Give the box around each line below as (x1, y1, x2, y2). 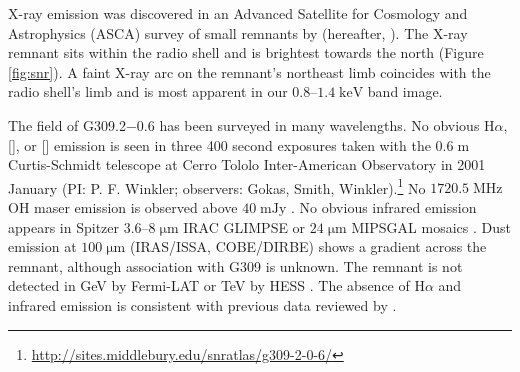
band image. (367, 81, 443, 102)
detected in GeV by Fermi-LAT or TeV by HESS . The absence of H (8, 275, 425, 296)
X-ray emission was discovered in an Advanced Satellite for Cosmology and (8, 3, 468, 23)
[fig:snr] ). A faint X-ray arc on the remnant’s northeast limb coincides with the (8, 61, 491, 82)
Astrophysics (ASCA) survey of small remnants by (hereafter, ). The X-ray (8, 22, 468, 43)
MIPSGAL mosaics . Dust (351, 216, 511, 237)
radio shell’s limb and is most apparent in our (8, 81, 288, 102)
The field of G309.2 (8, 114, 126, 135)
